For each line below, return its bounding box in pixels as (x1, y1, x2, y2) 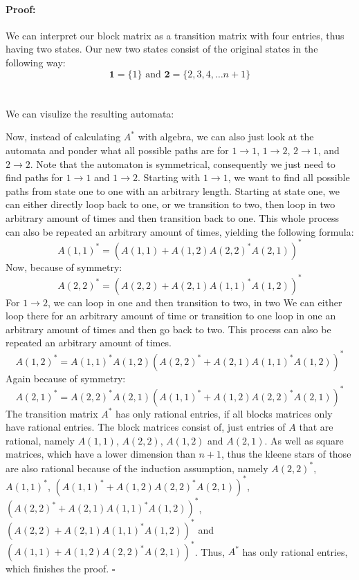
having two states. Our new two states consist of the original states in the (6, 41, 318, 56)
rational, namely (6, 433, 75, 447)
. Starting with (138, 170, 201, 185)
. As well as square (264, 433, 344, 447)
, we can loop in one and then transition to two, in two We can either (47, 294, 342, 309)
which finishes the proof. (6, 561, 109, 576)
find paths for (6, 170, 63, 185)
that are (299, 420, 333, 434)
